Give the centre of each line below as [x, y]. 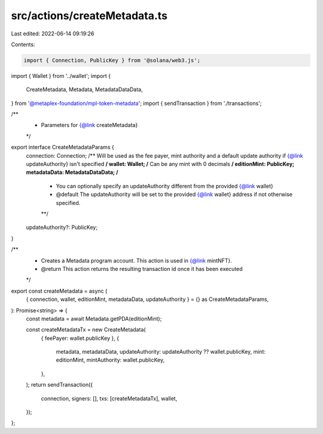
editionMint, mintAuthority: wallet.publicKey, [110, 360]
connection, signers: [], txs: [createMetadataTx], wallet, [109, 398]
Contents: [23, 44]
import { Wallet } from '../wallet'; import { [61, 76]
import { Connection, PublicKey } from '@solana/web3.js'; [112, 60]
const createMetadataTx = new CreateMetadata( [86, 330]
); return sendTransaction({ [60, 385]
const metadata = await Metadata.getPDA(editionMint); [94, 318]
